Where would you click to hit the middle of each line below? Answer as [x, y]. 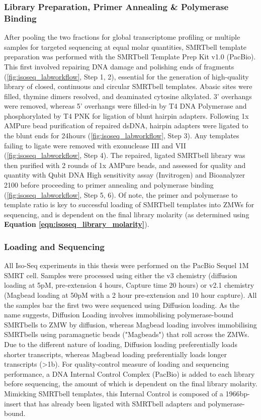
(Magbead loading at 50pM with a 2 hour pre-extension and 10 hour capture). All [130, 295]
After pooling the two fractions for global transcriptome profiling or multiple [122, 37]
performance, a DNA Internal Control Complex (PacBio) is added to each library [129, 373]
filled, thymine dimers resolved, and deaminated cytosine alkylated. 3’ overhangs [128, 96]
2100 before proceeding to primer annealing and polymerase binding [109, 185]
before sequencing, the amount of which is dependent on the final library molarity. [131, 384]
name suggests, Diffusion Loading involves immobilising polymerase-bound [119, 315]
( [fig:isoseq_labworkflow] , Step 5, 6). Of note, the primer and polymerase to [121, 194]
